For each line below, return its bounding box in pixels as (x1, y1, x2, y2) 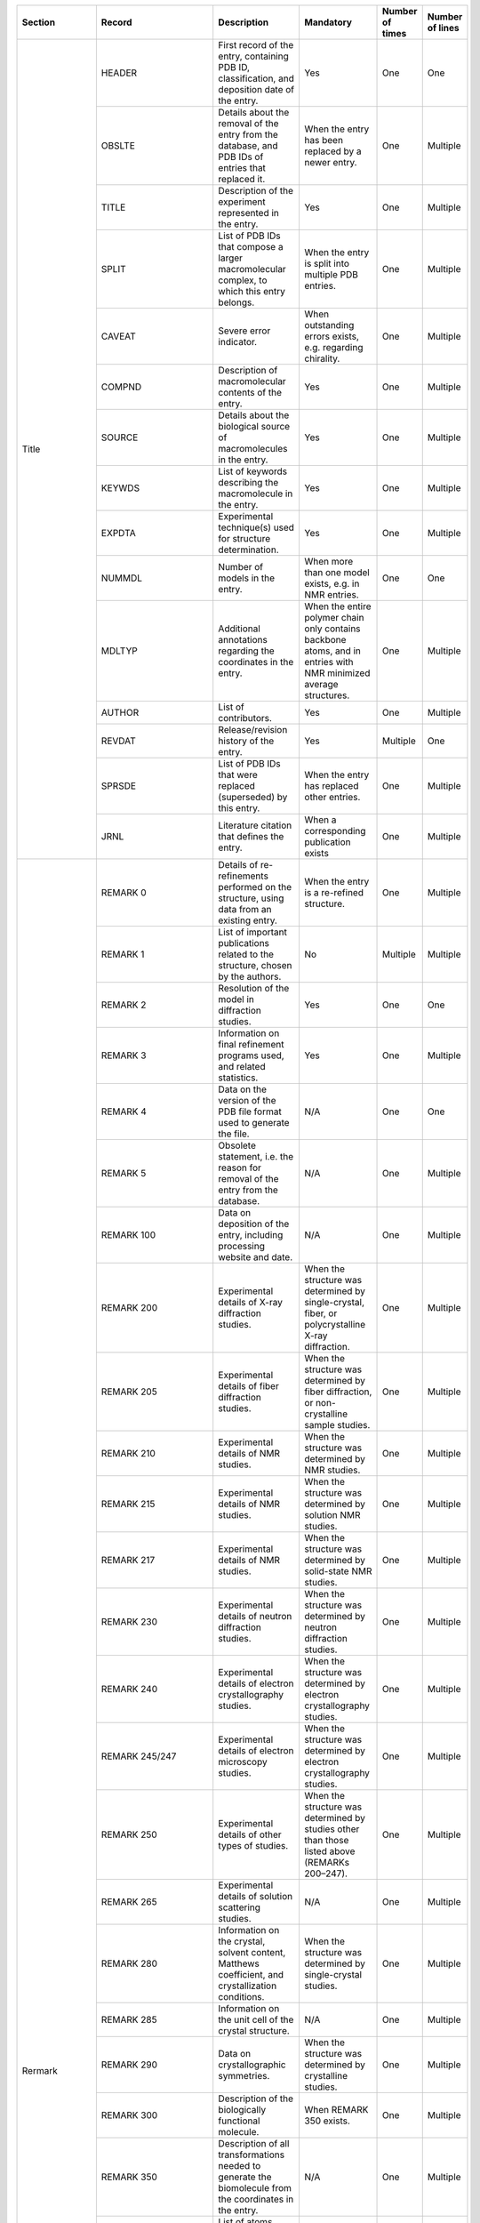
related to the (218, 948, 275, 960)
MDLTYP (100, 645, 138, 657)
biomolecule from (218, 2182, 292, 2194)
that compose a (218, 241, 284, 253)
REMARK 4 (100, 1105, 147, 1118)
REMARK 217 (100, 1554, 156, 1566)
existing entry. (218, 914, 277, 927)
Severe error (218, 325, 271, 337)
